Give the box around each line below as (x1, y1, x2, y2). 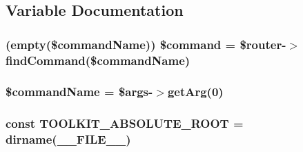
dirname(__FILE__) (6, 131, 131, 148)
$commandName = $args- (6, 83, 153, 100)
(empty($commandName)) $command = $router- (6, 35, 286, 53)
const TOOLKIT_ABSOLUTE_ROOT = (6, 115, 244, 132)
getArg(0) (167, 83, 224, 100)
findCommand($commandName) (6, 51, 190, 68)
